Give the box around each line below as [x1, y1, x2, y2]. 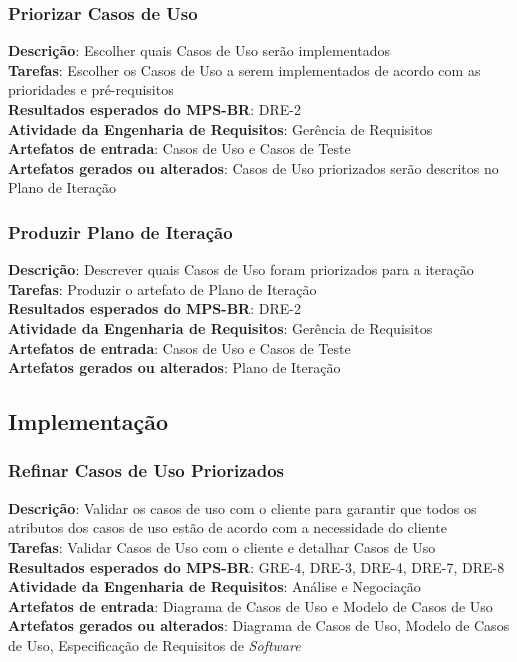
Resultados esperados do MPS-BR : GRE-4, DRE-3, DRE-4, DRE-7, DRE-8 [8, 556, 505, 577]
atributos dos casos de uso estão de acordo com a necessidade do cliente [8, 517, 447, 538]
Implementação [8, 406, 169, 437]
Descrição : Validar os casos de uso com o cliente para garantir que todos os [8, 497, 477, 518]
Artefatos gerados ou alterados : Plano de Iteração [8, 357, 341, 378]
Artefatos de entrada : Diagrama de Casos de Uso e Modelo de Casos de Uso [8, 595, 493, 616]
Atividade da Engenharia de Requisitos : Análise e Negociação [8, 576, 421, 597]
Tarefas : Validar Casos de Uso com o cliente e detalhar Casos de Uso [8, 536, 436, 557]
